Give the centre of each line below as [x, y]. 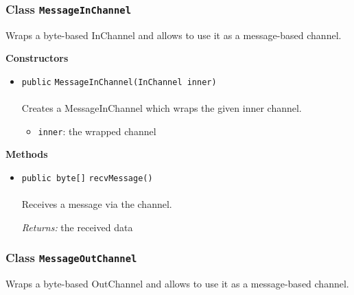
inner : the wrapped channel [97, 131]
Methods [27, 154]
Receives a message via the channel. [97, 204]
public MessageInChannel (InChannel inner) [119, 82]
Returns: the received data [77, 227]
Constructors [37, 58]
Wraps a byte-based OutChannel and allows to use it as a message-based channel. [177, 284]
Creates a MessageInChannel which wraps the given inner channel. [162, 108]
